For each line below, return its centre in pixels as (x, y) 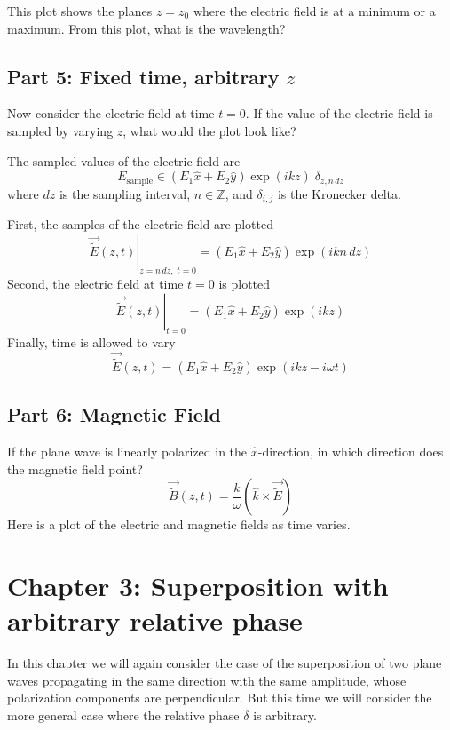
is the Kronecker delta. (339, 193)
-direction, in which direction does (351, 452)
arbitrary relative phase (155, 620)
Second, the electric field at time (95, 284)
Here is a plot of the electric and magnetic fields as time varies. (179, 524)
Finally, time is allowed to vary (91, 341)
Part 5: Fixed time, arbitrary (143, 76)
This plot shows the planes (80, 11)
